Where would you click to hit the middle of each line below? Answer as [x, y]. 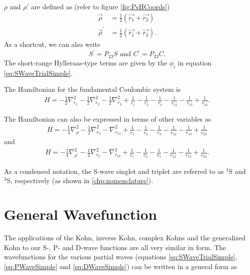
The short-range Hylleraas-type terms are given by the [86, 62]
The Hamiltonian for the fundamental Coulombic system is [92, 89]
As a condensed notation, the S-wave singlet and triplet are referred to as [114, 171]
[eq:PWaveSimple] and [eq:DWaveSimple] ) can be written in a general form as [121, 266]
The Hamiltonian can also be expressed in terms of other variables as [108, 118]
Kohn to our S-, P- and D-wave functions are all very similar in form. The [115, 247]
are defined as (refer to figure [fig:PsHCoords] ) [100, 6]
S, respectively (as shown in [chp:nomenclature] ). [80, 180]
